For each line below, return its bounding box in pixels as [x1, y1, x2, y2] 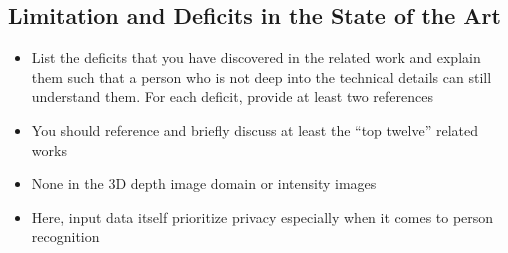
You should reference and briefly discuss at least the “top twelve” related [31, 119, 478, 140]
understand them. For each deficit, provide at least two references [31, 86, 433, 107]
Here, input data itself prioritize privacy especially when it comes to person [31, 206, 494, 227]
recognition [31, 226, 100, 247]
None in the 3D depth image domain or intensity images [31, 173, 377, 194]
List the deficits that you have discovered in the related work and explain [31, 47, 481, 68]
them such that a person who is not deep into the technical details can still [31, 66, 492, 87]
